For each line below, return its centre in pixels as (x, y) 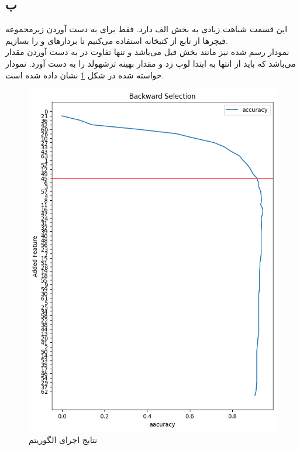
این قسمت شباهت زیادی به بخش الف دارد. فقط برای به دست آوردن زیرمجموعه (146, 29)
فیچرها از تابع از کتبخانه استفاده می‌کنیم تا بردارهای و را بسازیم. (117, 40)
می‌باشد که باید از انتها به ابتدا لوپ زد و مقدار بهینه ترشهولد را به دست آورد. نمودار (151, 63)
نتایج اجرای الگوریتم (63, 439)
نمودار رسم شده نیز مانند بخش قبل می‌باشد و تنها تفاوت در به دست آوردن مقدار (147, 52)
